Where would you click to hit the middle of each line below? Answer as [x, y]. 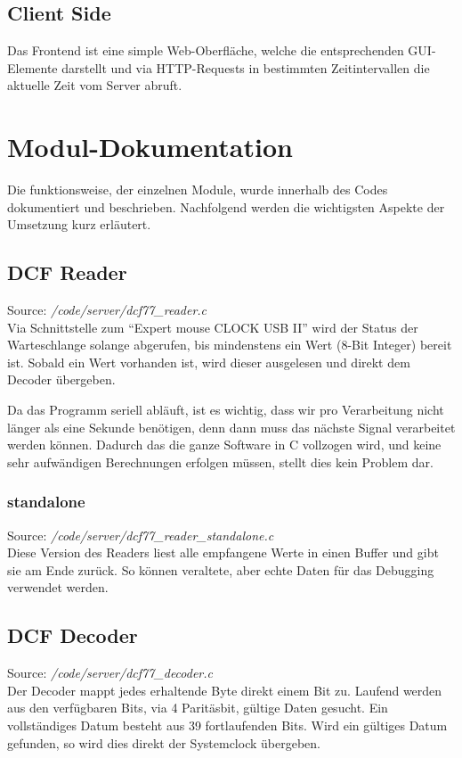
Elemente [32, 67]
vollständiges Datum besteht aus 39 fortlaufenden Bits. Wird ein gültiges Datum [227, 725]
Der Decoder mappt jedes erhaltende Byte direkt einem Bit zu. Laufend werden [225, 690]
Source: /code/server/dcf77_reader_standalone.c [141, 535]
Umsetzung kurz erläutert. [79, 224]
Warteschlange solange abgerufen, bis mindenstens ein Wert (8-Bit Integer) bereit [230, 345]
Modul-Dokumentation [150, 147]
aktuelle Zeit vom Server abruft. [95, 85]
